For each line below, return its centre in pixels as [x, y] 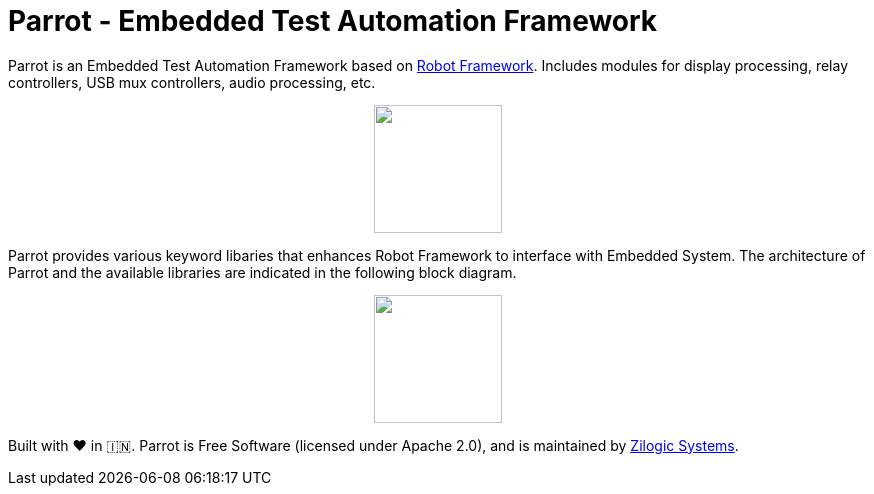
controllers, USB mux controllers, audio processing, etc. [192, 82]
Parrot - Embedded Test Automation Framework [333, 21]
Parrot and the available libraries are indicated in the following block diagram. [262, 272]
